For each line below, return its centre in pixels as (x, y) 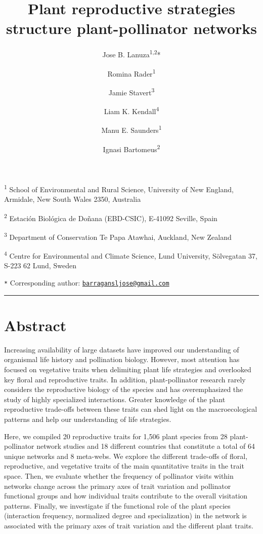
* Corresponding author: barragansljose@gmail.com (87, 282)
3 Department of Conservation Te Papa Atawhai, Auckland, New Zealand (118, 236)
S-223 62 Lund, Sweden (40, 265)
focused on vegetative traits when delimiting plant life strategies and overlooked (128, 369)
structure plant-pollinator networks (131, 28)
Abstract (35, 325)
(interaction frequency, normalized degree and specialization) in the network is (125, 515)
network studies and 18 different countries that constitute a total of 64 (146, 446)
